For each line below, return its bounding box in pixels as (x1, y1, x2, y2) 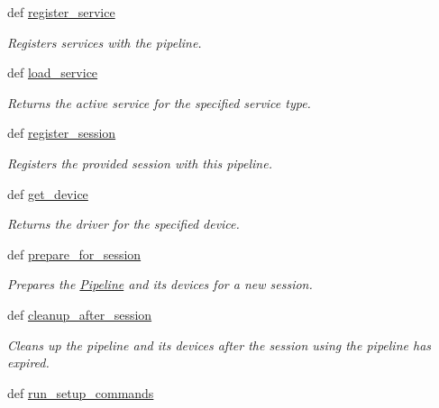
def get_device (7, 184, 88, 203)
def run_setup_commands (7, 383, 154, 402)
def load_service (7, 63, 98, 82)
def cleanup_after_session (7, 304, 152, 323)
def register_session (7, 123, 116, 142)
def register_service (7, 3, 115, 21)
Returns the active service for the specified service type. (7, 93, 311, 112)
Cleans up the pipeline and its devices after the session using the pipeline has (7, 335, 432, 354)
